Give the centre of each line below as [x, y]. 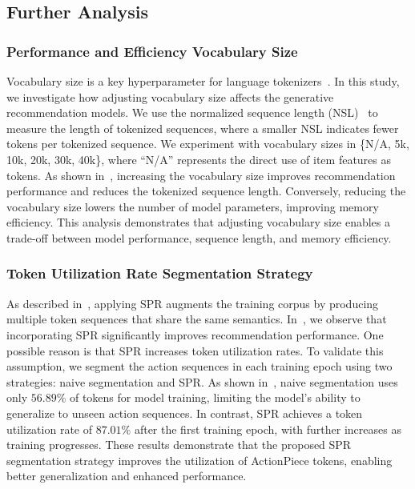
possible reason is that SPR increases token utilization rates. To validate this [195, 350]
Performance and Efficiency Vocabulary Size [152, 51]
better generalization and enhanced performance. [127, 476]
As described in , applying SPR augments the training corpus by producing [193, 303]
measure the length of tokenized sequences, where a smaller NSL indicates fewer [203, 128]
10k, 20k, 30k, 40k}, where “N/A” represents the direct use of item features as [199, 159]
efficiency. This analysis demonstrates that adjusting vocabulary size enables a [199, 222]
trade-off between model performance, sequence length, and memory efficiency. [199, 237]
